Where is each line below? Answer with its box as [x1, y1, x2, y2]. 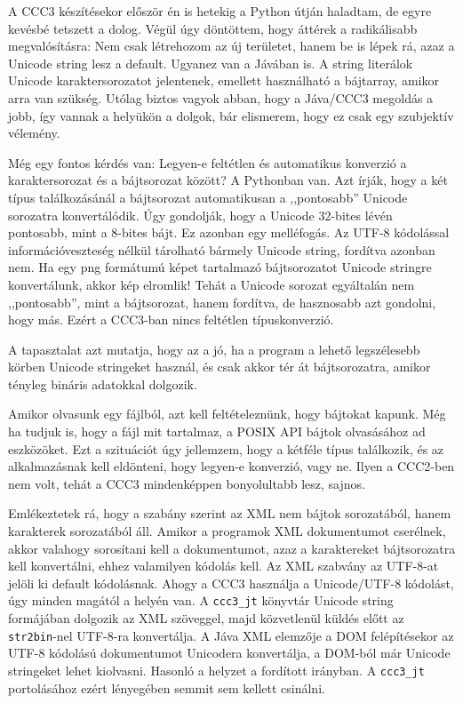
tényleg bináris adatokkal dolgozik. [8, 374, 197, 393]
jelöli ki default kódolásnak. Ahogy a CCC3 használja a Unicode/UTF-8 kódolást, [8, 573, 454, 592]
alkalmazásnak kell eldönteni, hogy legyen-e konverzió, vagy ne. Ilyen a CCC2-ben [8, 457, 455, 475]
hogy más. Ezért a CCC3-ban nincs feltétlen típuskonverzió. [8, 310, 334, 329]
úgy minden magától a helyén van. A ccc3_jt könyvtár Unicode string [8, 591, 394, 610]
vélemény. [8, 124, 60, 142]
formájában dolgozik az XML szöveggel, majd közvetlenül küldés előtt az [8, 609, 404, 627]
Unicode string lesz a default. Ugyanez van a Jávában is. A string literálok [8, 53, 413, 72]
